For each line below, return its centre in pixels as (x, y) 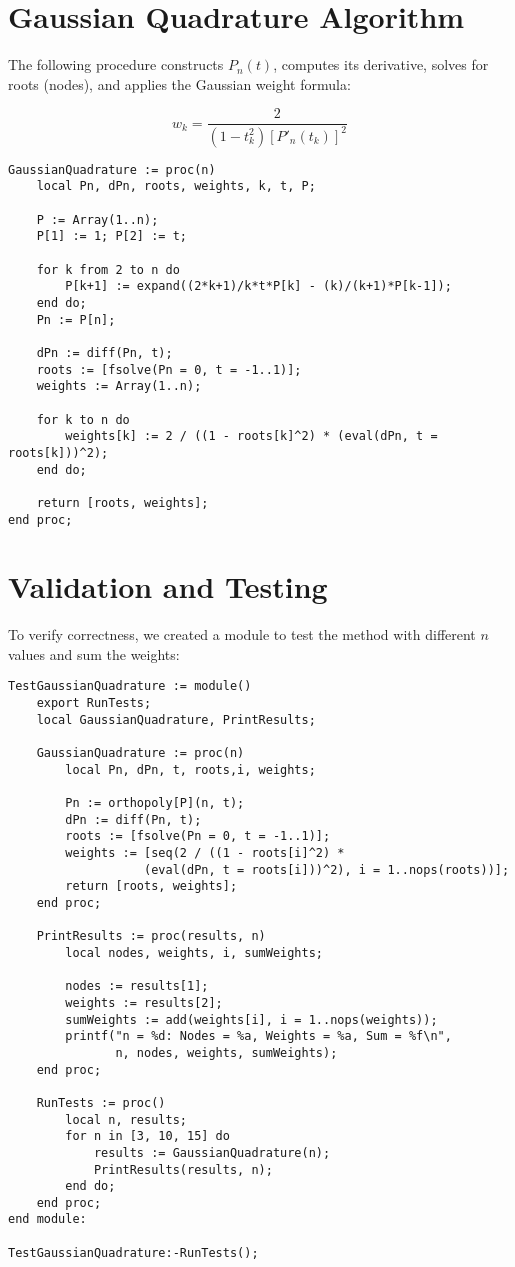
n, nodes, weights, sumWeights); (226, 1052)
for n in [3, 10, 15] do (147, 1136)
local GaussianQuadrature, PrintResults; (176, 719)
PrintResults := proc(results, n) (151, 936)
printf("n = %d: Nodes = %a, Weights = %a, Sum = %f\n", (258, 1036)
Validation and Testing (168, 586)
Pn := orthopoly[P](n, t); (155, 803)
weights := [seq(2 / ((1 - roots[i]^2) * (205, 853)
